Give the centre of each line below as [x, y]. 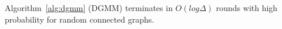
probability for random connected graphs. [80, 19]
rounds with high [247, 8]
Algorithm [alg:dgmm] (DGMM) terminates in [89, 8]
